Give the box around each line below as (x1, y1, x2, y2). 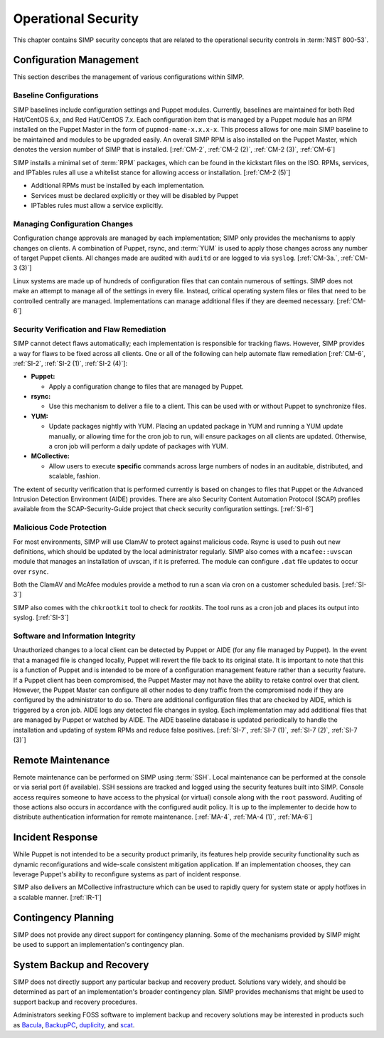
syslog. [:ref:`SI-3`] (13, 613, 69, 622)
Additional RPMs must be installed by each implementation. (31, 182, 206, 190)
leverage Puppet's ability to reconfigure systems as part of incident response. (13, 870, 242, 879)
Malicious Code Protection (13, 523, 107, 533)
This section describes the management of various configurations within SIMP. (13, 73, 245, 81)
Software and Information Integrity (13, 631, 136, 641)
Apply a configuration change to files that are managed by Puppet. (48, 382, 244, 391)
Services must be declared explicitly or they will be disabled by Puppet (31, 191, 238, 199)
